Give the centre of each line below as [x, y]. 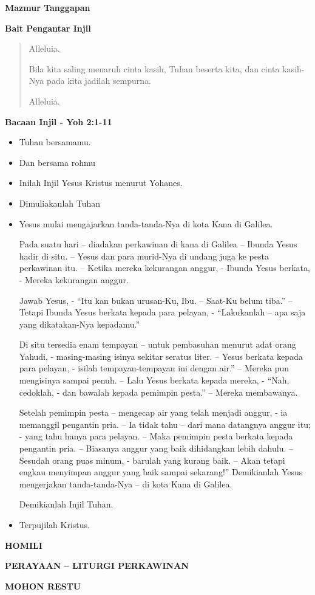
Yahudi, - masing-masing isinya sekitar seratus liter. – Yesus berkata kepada [161, 356]
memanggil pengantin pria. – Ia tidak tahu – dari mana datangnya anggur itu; [165, 424]
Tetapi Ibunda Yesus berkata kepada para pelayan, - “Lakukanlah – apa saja [162, 312]
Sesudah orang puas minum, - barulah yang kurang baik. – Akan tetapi [152, 460]
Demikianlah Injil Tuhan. [66, 504]
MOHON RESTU [43, 586]
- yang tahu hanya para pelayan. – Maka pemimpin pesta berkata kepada [156, 436]
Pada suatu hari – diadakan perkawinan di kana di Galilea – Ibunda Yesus [158, 244]
